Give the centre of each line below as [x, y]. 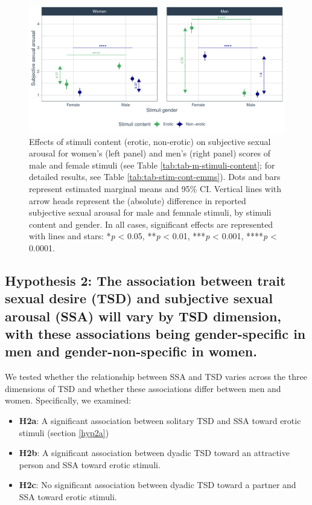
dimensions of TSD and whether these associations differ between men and [143, 388]
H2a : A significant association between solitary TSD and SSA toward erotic [160, 421]
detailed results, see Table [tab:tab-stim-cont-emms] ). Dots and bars [155, 177]
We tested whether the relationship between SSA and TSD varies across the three [156, 377]
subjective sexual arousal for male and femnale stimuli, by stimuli [150, 212]
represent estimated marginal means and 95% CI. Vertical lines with [155, 188]
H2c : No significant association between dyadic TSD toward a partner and [158, 485]
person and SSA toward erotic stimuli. [90, 464]
